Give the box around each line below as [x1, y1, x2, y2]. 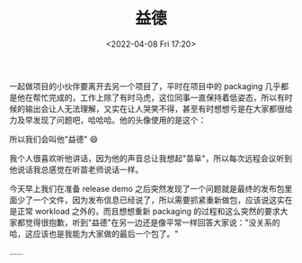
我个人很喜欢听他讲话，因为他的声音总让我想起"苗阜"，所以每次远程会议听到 [9, 152, 293, 163]
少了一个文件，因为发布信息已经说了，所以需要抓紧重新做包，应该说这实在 [16, 195, 293, 205]
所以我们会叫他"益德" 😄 [9, 133, 99, 144]
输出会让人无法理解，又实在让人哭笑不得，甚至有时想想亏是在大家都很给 [24, 103, 293, 113]
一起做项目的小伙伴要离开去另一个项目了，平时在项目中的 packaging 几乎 [9, 80, 281, 91]
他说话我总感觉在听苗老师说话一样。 [9, 164, 144, 175]
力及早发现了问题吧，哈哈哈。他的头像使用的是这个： [9, 114, 207, 125]
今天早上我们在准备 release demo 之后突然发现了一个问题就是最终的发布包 [9, 183, 285, 194]
